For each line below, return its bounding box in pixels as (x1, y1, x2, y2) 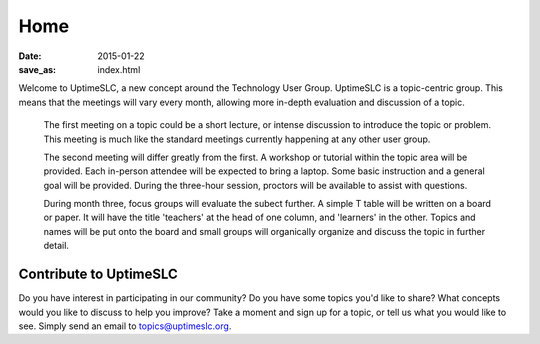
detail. (43, 240, 70, 252)
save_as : (18, 63, 57, 75)
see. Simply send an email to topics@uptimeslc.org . (18, 320, 232, 332)
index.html (97, 63, 141, 75)
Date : (18, 50, 42, 62)
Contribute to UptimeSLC (18, 266, 179, 283)
